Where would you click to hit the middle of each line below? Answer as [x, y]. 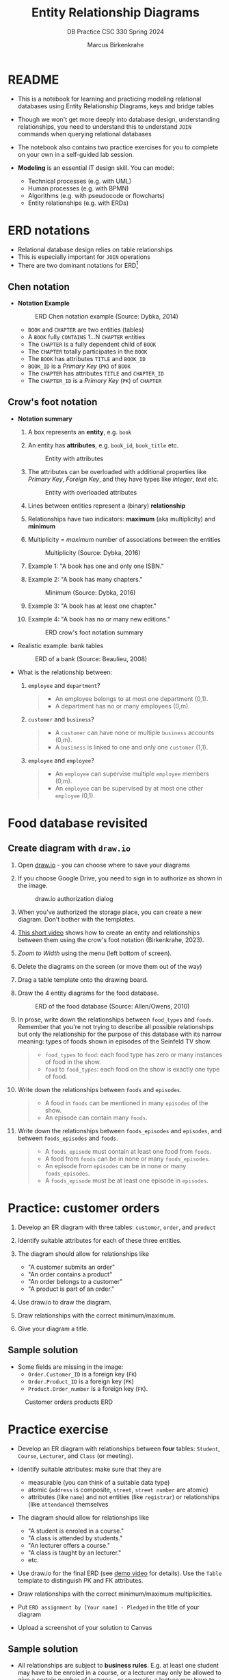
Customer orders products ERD [69, 1402]
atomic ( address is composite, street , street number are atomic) [118, 1490]
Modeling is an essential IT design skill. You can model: [96, 168]
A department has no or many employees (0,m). [122, 706]
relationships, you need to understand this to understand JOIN [105, 126]
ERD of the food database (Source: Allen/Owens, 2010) [112, 1006]
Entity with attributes [74, 458]
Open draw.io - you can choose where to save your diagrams [104, 865]
